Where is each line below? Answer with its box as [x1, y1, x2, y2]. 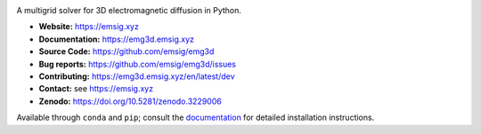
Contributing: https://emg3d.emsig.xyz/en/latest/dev [38, 71, 235, 82]
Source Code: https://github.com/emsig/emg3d [38, 46, 215, 57]
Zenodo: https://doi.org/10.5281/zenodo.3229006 [38, 96, 222, 106]
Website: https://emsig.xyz [38, 21, 140, 32]
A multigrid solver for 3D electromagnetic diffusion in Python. [16, 5, 242, 15]
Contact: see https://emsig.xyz [38, 83, 154, 94]
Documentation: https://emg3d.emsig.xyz [38, 34, 195, 44]
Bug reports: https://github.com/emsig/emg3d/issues [38, 59, 236, 69]
